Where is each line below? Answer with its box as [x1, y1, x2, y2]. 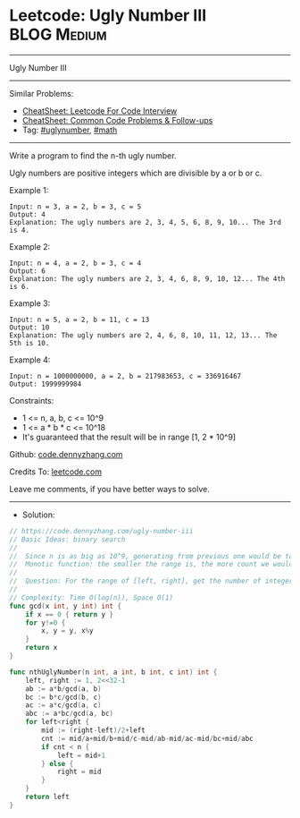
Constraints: [9, 395, 54, 405]
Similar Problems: [9, 88, 74, 98]
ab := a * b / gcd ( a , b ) [25, 684, 102, 694]
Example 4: [9, 354, 51, 365]
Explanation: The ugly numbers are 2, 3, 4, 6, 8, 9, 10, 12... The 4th [9, 274, 286, 283]
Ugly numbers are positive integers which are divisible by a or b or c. [9, 167, 262, 178]
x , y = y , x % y [41, 626, 94, 635]
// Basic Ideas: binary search [9, 534, 126, 544]
